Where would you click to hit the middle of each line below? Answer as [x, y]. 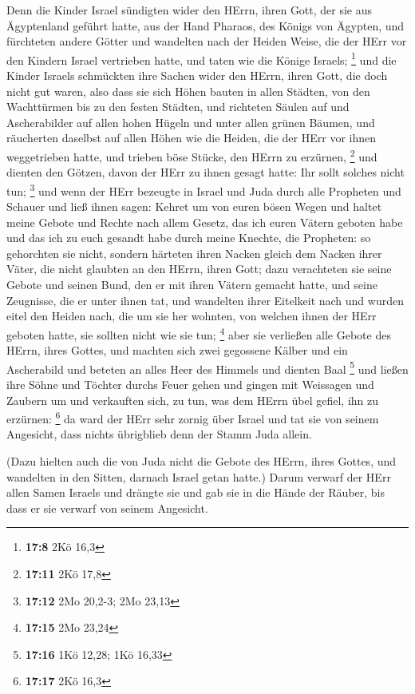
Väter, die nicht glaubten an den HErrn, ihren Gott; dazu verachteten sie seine [199, 269]
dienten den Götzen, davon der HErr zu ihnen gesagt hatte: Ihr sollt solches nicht [206, 172]
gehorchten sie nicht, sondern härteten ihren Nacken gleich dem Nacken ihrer [194, 253]
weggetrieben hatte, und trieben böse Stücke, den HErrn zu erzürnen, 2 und [192, 155]
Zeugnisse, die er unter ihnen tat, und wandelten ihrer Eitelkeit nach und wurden [205, 300]
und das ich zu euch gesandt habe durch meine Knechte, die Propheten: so [189, 238]
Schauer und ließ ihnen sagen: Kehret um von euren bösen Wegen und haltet [194, 206]
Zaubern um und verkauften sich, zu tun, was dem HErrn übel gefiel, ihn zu [193, 400]
